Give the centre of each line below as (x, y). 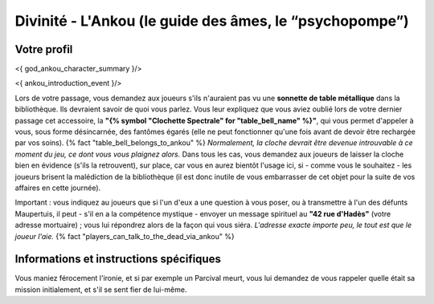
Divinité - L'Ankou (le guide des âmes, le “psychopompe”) (212, 21)
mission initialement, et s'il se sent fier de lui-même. (101, 290)
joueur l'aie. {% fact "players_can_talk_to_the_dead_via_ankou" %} (125, 236)
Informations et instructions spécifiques (118, 259)
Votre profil (44, 49)
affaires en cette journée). (58, 188)
